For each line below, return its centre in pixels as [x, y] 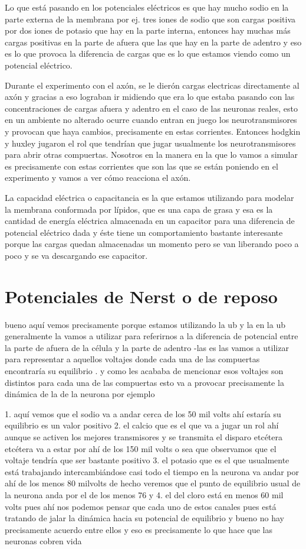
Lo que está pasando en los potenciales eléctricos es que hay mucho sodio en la [147, 7]
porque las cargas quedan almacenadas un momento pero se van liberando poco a [152, 244]
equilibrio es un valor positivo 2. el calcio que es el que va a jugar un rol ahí [142, 425]
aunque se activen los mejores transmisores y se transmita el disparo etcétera [144, 436]
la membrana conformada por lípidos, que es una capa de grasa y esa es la [139, 209]
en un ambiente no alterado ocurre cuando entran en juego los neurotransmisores [151, 120]
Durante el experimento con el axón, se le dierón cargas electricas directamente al [152, 85]
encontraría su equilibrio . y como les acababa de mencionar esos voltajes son [144, 370]
